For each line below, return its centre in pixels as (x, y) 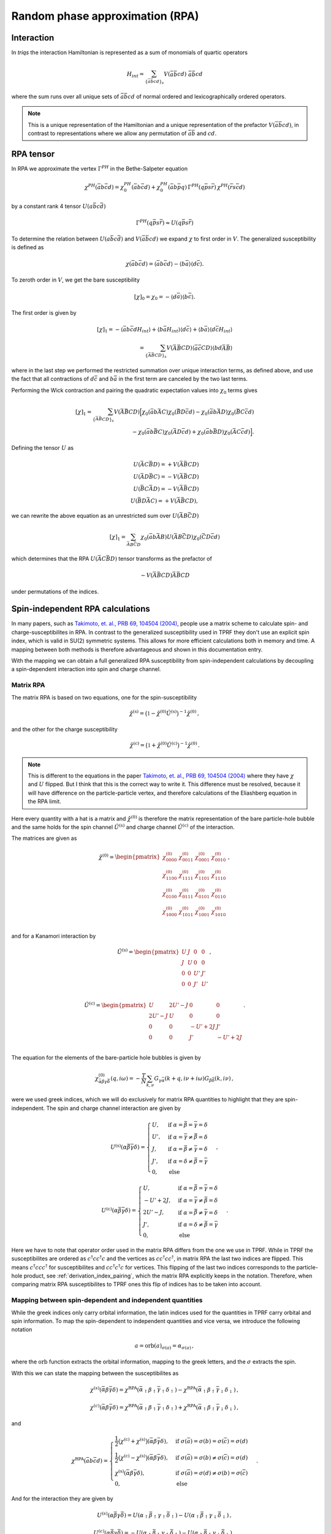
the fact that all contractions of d (53, 379)
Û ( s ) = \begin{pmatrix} (148, 951)
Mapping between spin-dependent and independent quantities (107, 1300)
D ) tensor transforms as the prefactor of (161, 559)
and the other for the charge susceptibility (64, 730)
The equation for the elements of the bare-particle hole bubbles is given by (106, 1057)
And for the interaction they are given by (62, 1498)
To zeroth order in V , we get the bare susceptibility (76, 280)
